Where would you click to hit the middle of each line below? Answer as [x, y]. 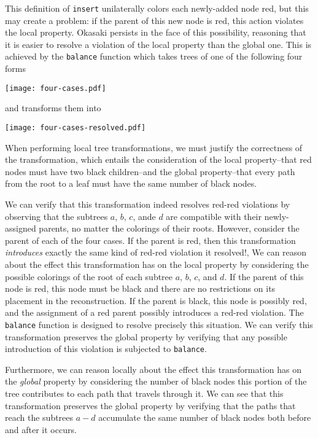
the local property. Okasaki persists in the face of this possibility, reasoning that [156, 32]
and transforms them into [53, 108]
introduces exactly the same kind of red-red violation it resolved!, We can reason [156, 252]
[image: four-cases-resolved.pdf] [76, 127]
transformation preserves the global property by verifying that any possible [146, 336]
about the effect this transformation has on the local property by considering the [157, 264]
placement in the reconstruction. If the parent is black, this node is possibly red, [156, 300]
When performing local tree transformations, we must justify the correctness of [154, 147]
